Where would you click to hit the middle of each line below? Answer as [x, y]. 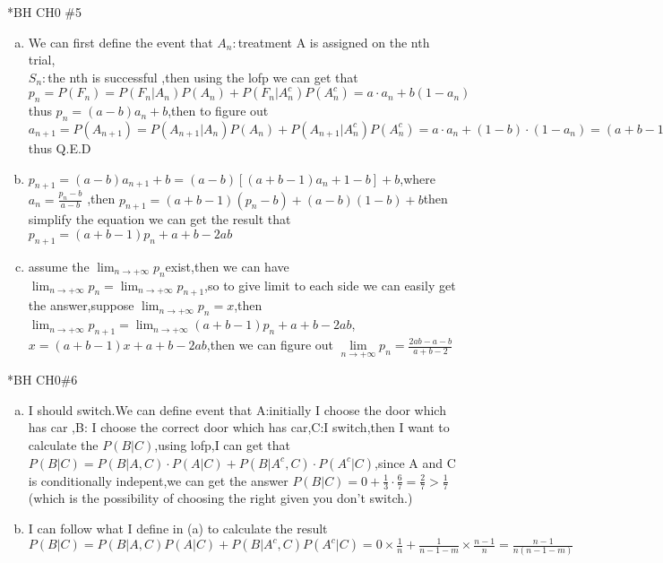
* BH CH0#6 [43, 380]
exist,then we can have [227, 266]
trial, [42, 60]
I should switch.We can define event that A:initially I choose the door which [237, 409]
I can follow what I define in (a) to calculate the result [178, 528]
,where [418, 178]
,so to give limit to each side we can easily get [330, 285]
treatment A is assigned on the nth [334, 42]
